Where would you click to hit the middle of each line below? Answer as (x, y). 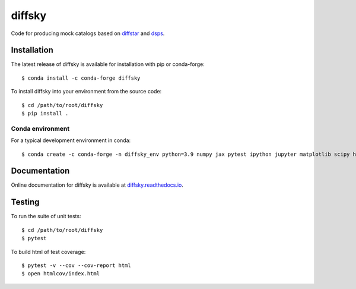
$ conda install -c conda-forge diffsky (81, 78)
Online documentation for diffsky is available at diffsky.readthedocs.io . (97, 185)
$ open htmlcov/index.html (61, 274)
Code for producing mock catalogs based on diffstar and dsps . (88, 33)
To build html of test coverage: (48, 252)
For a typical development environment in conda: (71, 140)
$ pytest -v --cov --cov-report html (77, 265)
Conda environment (40, 128)
